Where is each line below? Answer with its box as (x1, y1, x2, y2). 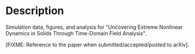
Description (5, 4, 64, 18)
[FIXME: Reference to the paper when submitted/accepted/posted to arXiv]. (5, 41, 190, 48)
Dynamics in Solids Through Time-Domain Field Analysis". (5, 29, 147, 36)
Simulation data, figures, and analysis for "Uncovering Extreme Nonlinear (5, 23, 183, 31)
